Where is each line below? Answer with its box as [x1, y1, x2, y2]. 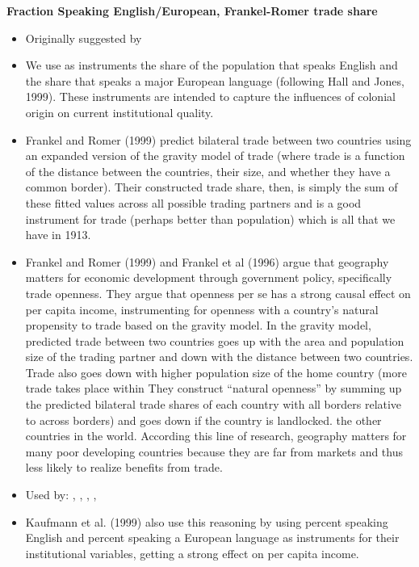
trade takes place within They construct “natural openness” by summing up [25, 380, 402, 397]
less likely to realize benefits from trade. [25, 459, 223, 476]
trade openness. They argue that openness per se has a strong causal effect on [25, 284, 411, 301]
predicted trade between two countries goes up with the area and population [25, 332, 404, 349]
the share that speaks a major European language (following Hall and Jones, [25, 72, 404, 89]
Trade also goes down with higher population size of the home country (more [25, 363, 407, 380]
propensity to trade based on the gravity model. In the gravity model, [25, 317, 371, 334]
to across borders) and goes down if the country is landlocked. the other [25, 411, 382, 428]
